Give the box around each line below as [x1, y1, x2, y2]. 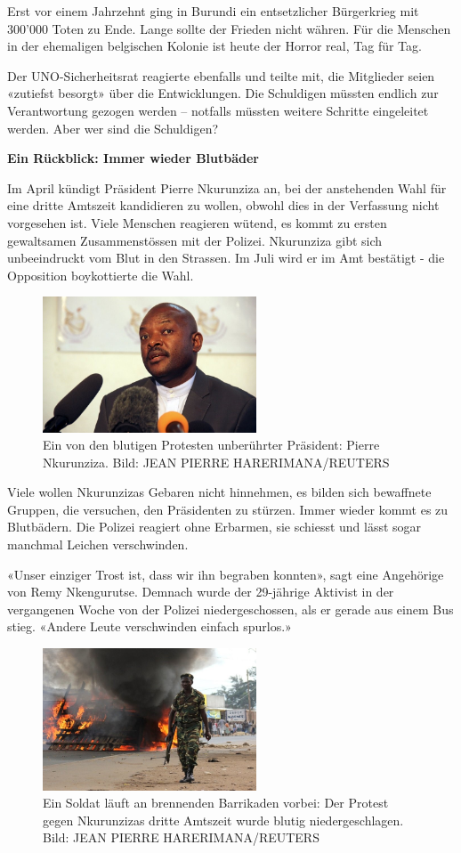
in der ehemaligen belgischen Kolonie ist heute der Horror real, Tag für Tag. [7, 37, 422, 55]
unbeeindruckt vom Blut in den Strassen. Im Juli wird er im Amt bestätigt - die [7, 248, 445, 267]
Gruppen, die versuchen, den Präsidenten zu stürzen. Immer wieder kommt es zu [7, 500, 449, 518]
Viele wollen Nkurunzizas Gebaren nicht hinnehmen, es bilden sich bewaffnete [7, 483, 432, 501]
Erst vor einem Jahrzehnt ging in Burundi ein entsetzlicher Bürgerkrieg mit [7, 2, 419, 20]
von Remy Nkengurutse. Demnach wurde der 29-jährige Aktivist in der [7, 582, 394, 601]
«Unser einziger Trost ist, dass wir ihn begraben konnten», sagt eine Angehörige [7, 565, 444, 583]
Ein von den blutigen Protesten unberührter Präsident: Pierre [43, 435, 380, 454]
